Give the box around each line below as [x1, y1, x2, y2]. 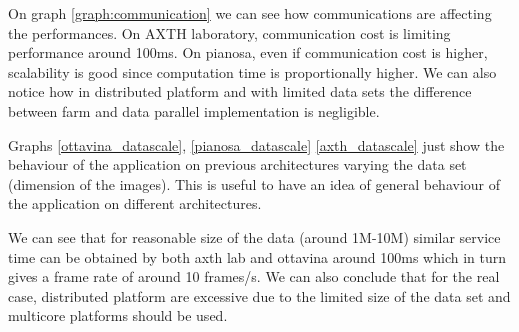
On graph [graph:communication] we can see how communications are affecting [8, 3, 492, 23]
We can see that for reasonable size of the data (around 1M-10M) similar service [8, 226, 501, 247]
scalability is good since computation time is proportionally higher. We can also [8, 61, 497, 82]
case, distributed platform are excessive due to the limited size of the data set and [8, 285, 511, 306]
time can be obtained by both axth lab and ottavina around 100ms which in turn [8, 246, 506, 267]
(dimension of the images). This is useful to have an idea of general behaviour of [8, 173, 501, 194]
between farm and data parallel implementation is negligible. [8, 100, 380, 121]
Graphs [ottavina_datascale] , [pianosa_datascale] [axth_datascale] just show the [8, 134, 505, 155]
